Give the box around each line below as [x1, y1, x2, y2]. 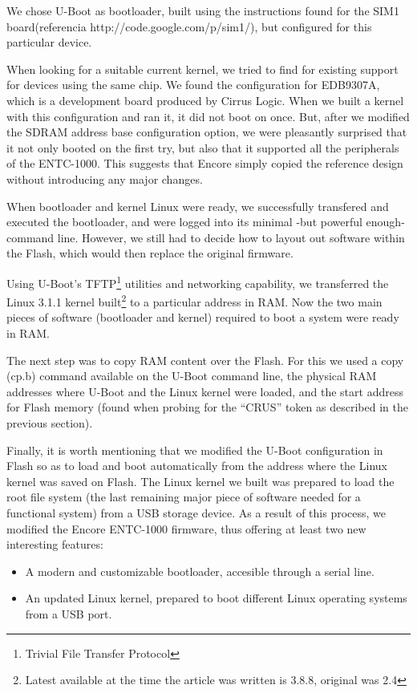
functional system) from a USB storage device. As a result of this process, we [6, 504, 387, 521]
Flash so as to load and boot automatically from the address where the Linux [6, 457, 387, 474]
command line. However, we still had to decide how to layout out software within [6, 229, 405, 245]
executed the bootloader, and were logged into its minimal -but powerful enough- [6, 213, 405, 230]
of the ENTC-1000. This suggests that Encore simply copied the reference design [6, 155, 403, 172]
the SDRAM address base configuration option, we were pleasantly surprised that [6, 124, 407, 140]
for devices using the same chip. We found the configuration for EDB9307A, [6, 76, 380, 93]
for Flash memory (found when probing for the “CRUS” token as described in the [6, 399, 408, 415]
